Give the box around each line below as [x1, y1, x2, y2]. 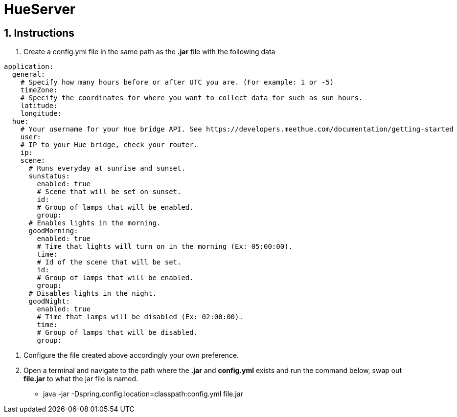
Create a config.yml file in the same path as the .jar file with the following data [23, 47, 275, 56]
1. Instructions [4, 26, 74, 39]
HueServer [4, 1, 76, 18]
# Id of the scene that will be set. [37, 258, 182, 266]
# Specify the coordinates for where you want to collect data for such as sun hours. [20, 94, 363, 102]
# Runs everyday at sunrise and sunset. [28, 164, 185, 173]
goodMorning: [28, 227, 78, 235]
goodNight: [28, 297, 70, 306]
